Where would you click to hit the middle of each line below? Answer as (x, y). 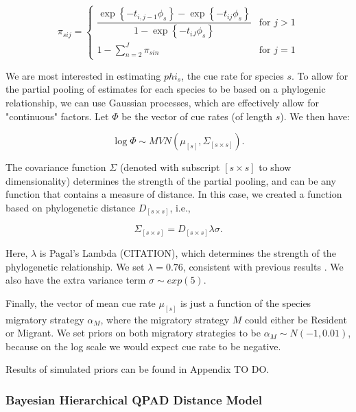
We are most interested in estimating (83, 75)
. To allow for (320, 75)
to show (275, 167)
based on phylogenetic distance (71, 207)
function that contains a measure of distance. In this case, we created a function (174, 194)
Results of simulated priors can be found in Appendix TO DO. (138, 369)
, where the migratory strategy (165, 319)
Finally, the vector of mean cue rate (81, 302)
